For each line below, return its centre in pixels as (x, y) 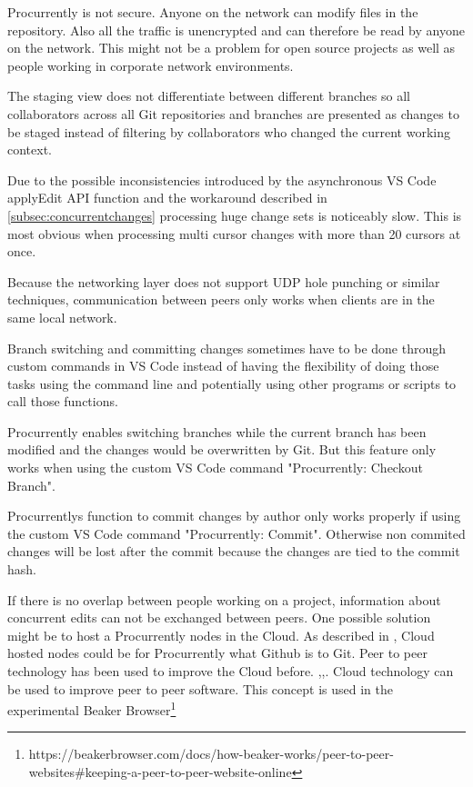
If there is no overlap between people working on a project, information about (224, 599)
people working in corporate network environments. (151, 65)
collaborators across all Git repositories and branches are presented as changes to (233, 113)
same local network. (62, 317)
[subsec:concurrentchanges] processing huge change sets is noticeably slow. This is (235, 215)
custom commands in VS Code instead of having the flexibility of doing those (223, 366)
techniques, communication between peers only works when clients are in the (221, 299)
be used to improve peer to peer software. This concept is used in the (200, 688)
